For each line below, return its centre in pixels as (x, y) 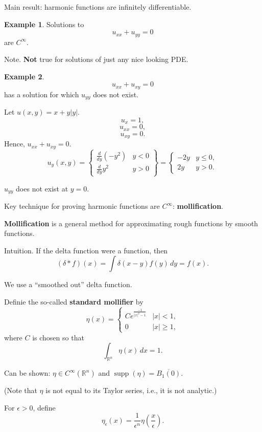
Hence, (15, 144)
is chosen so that (58, 337)
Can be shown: (27, 373)
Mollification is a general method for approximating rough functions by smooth (131, 223)
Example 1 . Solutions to (44, 24)
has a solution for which (42, 94)
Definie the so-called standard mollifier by (74, 301)
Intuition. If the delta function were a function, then (86, 250)
